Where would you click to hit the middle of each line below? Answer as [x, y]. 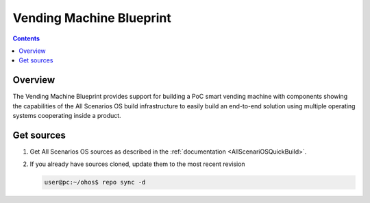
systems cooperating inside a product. [67, 116]
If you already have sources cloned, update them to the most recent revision [138, 164]
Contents [26, 38]
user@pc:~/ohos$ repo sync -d [95, 182]
